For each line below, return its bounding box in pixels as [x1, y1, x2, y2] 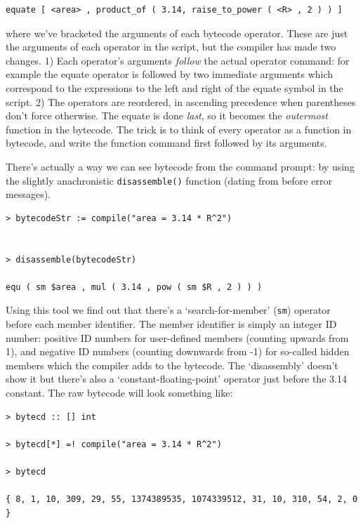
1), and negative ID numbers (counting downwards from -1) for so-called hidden [6, 344, 350, 359]
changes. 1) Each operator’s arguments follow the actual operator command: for [6, 53, 350, 67]
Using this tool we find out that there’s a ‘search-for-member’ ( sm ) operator [6, 303, 331, 317]
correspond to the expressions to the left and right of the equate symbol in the [6, 80, 343, 95]
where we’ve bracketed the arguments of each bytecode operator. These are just [6, 25, 348, 40]
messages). [6, 187, 51, 201]
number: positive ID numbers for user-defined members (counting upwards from [6, 330, 349, 345]
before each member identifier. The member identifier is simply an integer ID [6, 317, 337, 331]
